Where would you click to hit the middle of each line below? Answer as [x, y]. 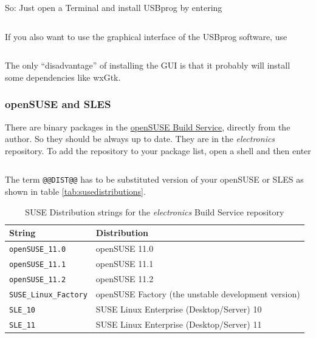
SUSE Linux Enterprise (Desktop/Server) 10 [179, 309]
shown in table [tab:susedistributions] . [75, 191]
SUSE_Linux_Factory [48, 295]
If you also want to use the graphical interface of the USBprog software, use [146, 36]
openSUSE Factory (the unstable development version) [198, 293]
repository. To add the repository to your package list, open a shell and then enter [158, 150]
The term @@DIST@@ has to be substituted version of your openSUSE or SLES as [154, 179]
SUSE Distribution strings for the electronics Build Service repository [155, 211]
